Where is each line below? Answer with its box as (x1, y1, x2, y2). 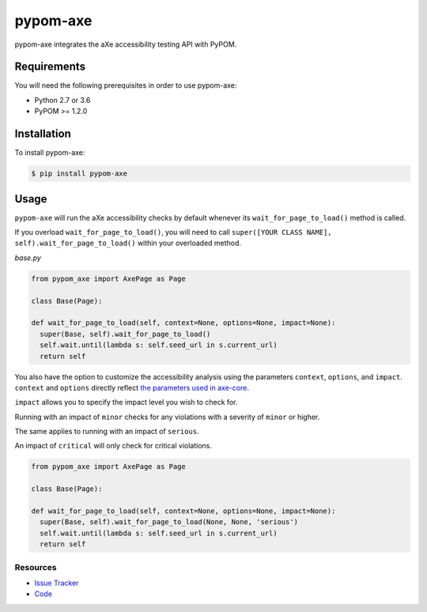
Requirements (14, 60, 86, 74)
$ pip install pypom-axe (31, 169, 128, 178)
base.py (14, 253, 41, 263)
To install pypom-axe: (14, 148, 85, 157)
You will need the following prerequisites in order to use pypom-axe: (14, 81, 237, 90)
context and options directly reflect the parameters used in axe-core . (14, 383, 249, 392)
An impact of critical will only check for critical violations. (14, 441, 213, 451)
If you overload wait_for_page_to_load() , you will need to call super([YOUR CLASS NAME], (14, 228, 332, 237)
